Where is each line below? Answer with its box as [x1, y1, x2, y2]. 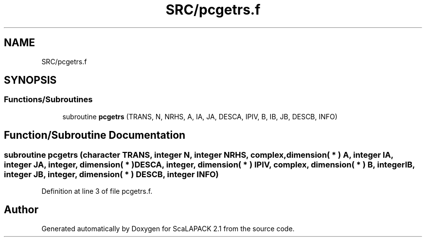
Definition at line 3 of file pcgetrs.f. [41, 187, 153, 196]
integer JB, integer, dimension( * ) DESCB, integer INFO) [4, 169, 219, 179]
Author [4, 204, 38, 216]
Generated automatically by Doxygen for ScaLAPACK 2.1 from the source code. [41, 224, 295, 233]
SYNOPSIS [4, 74, 57, 87]
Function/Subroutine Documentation [4, 129, 186, 142]
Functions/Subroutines [4, 94, 93, 105]
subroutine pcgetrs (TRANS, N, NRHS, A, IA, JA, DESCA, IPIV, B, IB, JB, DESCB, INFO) [62, 112, 337, 121]
